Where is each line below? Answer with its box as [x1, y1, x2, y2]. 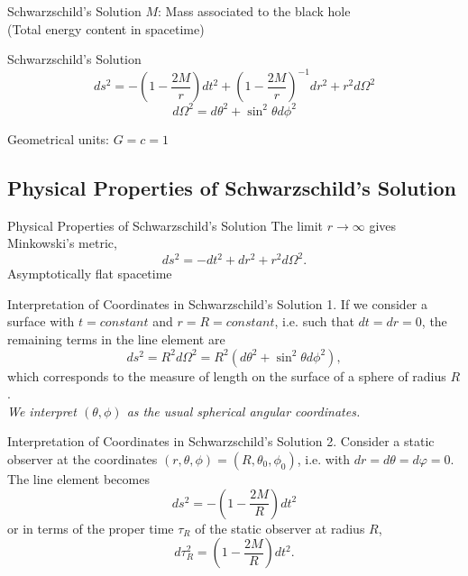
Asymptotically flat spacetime [7, 264, 172, 283]
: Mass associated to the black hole [158, 2, 351, 20]
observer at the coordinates [7, 450, 158, 469]
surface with [7, 312, 75, 331]
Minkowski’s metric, [7, 233, 117, 252]
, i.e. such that [274, 312, 354, 331]
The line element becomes [7, 470, 150, 489]
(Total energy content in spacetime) [7, 19, 205, 38]
